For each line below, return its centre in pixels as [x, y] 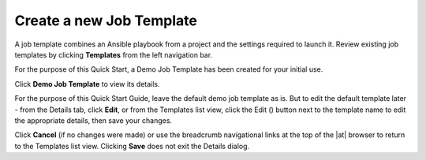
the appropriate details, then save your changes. [93, 120]
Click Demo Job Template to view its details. [88, 84]
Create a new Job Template [106, 20]
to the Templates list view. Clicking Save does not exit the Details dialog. [132, 146]
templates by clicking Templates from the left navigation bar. [114, 54]
